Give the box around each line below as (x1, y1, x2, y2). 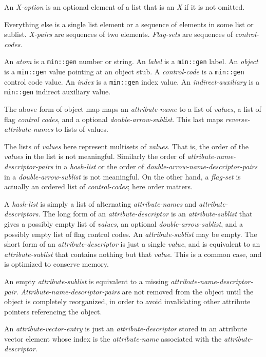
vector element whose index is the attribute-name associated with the (4, 333, 222, 344)
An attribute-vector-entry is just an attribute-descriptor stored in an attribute (4, 323, 248, 334)
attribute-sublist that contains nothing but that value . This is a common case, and (4, 248, 262, 259)
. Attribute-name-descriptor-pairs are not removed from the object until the (16, 286, 254, 296)
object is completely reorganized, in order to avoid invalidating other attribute (4, 296, 251, 307)
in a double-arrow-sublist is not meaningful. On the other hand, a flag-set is (4, 171, 241, 182)
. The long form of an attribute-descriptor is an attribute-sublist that (38, 208, 253, 219)
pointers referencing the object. (4, 306, 102, 316)
